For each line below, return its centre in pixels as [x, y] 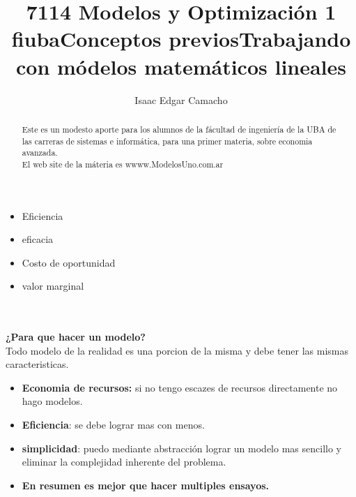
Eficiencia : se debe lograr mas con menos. [113, 425]
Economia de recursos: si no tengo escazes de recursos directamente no [180, 387]
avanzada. [40, 153]
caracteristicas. [37, 364]
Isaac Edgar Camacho [181, 99]
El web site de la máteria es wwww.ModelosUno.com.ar [123, 164]
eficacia [38, 239]
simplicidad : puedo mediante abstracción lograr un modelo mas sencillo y [181, 448]
